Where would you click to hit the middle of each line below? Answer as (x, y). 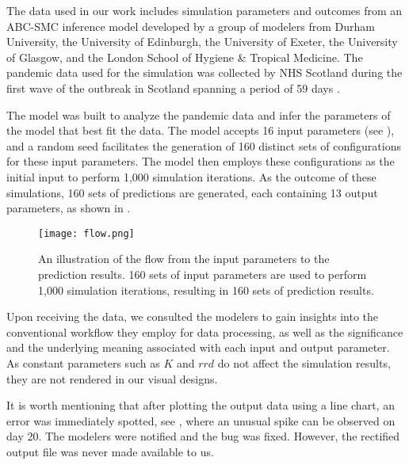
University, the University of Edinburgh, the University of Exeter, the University (202, 42)
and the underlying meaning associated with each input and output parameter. (198, 347)
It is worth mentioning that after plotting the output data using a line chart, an (201, 405)
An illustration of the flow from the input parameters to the (184, 259)
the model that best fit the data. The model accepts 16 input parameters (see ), (201, 130)
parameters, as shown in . (69, 208)
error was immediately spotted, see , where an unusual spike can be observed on (201, 420)
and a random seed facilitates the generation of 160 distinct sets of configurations (204, 145)
